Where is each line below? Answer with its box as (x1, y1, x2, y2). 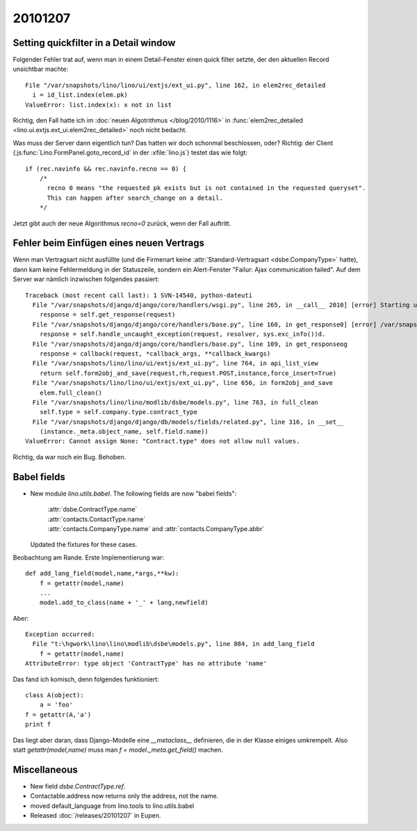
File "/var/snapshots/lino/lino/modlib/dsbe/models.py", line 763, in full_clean (32, 398, 319, 406)
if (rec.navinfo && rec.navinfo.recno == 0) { (25, 164, 187, 173)
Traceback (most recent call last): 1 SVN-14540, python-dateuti (25, 291, 253, 299)
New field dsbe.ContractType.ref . (30, 782, 126, 790)
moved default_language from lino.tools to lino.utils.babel (30, 801, 195, 810)
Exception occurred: (25, 631, 95, 638)
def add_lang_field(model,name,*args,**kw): (25, 569, 180, 578)
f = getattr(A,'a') (25, 711, 92, 718)
